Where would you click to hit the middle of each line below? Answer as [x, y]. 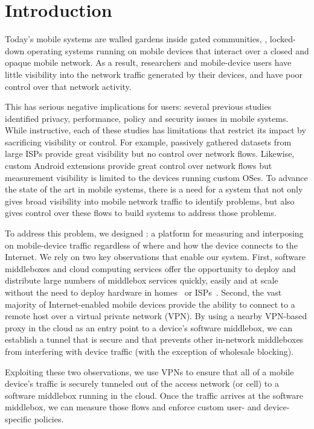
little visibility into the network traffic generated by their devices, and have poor [154, 74]
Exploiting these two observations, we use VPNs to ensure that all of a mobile [149, 371]
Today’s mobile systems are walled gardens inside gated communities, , [136, 39]
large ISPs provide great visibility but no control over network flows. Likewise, [150, 154]
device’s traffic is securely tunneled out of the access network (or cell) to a [142, 383]
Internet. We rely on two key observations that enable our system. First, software [155, 257]
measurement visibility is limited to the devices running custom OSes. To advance [156, 177]
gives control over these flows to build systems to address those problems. [141, 213]
